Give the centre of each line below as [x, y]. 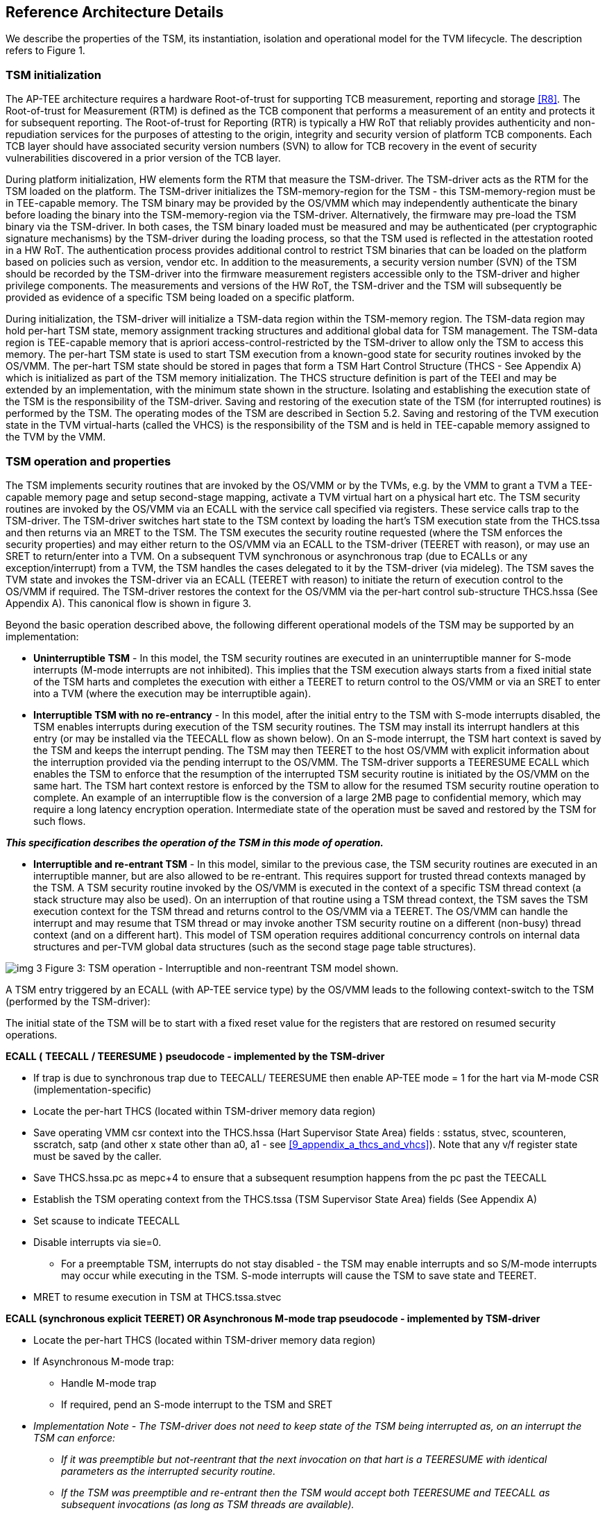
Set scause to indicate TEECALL [107, 1220]
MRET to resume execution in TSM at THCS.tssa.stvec [157, 1297]
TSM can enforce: [75, 1437]
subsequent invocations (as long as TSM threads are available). [208, 1504]
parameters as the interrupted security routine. [169, 1471]
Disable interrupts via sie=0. [97, 1242]
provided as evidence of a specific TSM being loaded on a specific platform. [180, 298]
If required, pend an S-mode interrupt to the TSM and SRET [197, 1404]
